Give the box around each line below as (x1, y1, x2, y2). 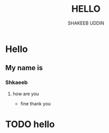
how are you (12, 91, 39, 97)
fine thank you (20, 100, 51, 106)
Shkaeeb (5, 79, 28, 86)
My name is (5, 63, 43, 72)
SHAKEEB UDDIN (68, 20, 104, 26)
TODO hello (5, 118, 55, 130)
